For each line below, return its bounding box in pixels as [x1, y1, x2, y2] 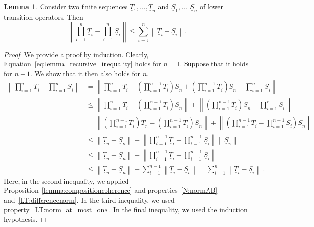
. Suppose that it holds [180, 59, 249, 69]
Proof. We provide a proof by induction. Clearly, [4, 49, 149, 59]
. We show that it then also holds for [30, 68, 141, 78]
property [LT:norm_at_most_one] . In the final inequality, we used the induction [4, 204, 248, 214]
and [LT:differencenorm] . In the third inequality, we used [4, 195, 175, 205]
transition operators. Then [4, 12, 83, 22]
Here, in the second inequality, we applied [4, 175, 129, 186]
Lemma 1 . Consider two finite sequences [4, 1, 128, 11]
